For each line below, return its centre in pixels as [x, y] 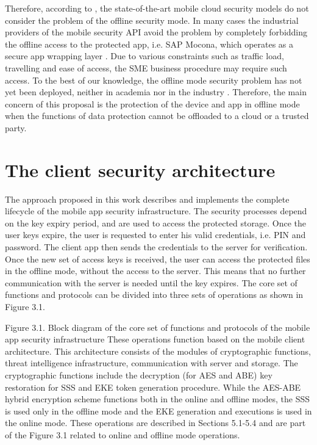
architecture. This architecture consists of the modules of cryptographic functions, [158, 351]
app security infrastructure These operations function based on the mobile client [155, 339]
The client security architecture [140, 169]
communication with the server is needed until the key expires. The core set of [151, 282]
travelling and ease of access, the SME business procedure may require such [146, 67]
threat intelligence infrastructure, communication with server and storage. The [151, 363]
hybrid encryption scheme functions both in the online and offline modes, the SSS [158, 399]
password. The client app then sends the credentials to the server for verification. [156, 247]
